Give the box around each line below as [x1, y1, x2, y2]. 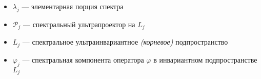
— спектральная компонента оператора [22, 54, 144, 65]
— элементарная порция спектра [22, 1, 124, 11]
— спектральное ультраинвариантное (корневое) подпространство [22, 36, 228, 47]
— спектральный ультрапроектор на [23, 18, 135, 29]
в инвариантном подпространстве [153, 54, 257, 65]
